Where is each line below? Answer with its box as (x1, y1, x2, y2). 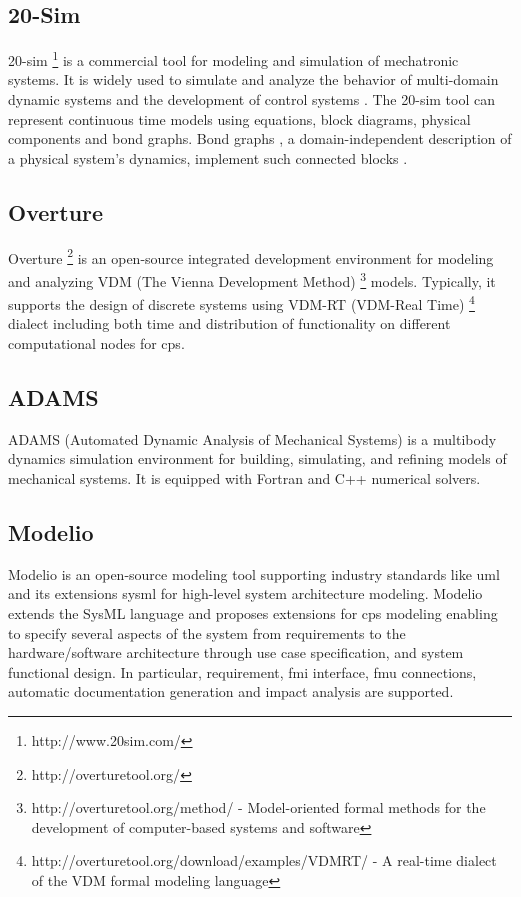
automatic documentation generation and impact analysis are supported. (8, 681, 454, 702)
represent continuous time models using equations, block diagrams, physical (8, 108, 471, 129)
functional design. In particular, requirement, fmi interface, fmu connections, (8, 661, 477, 682)
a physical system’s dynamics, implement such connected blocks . (8, 147, 408, 168)
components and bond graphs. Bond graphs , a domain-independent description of (8, 128, 512, 149)
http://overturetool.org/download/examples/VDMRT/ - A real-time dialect (31, 850, 497, 871)
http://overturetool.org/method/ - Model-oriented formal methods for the (31, 797, 486, 818)
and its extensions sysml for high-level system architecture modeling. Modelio (8, 583, 483, 604)
